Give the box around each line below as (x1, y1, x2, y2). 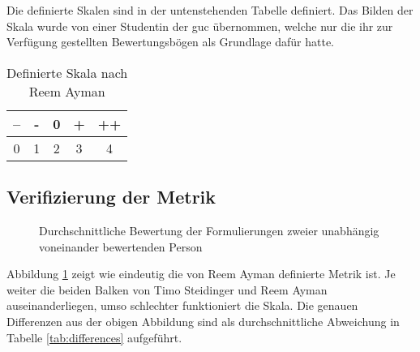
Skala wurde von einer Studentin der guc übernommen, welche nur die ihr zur (6, 17, 393, 34)
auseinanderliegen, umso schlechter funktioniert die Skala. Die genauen (6, 297, 358, 314)
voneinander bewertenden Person (39, 238, 203, 255)
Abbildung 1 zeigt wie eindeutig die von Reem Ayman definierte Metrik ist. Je (6, 265, 396, 282)
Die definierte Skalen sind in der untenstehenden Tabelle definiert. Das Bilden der (6, 2, 414, 18)
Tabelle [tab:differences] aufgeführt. (6, 328, 182, 346)
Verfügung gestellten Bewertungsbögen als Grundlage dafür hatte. (6, 33, 334, 50)
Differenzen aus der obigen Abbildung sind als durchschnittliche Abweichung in (6, 312, 400, 329)
